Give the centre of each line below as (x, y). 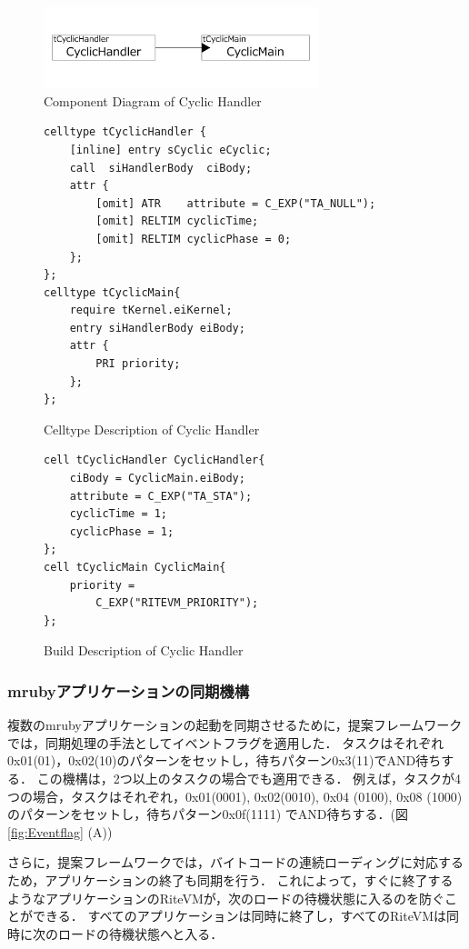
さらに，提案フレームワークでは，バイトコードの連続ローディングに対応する (235, 862)
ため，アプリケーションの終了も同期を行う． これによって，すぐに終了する (230, 879)
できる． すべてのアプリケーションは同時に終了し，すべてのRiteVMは (239, 916)
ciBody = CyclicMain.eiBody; (157, 479)
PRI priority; (138, 364)
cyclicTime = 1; (119, 514)
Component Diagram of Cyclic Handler (153, 100)
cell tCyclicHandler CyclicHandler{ (155, 460)
